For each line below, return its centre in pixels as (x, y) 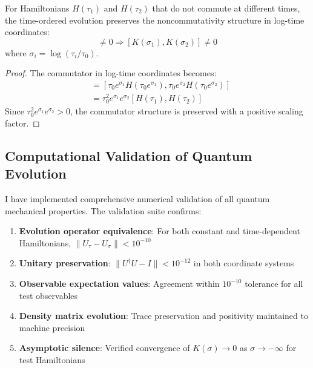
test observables (48, 295)
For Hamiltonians (37, 8)
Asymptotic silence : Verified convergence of (104, 348)
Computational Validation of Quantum (129, 155)
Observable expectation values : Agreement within (119, 284)
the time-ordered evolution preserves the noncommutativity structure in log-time (155, 20)
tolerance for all (274, 284)
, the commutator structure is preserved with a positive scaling (186, 111)
